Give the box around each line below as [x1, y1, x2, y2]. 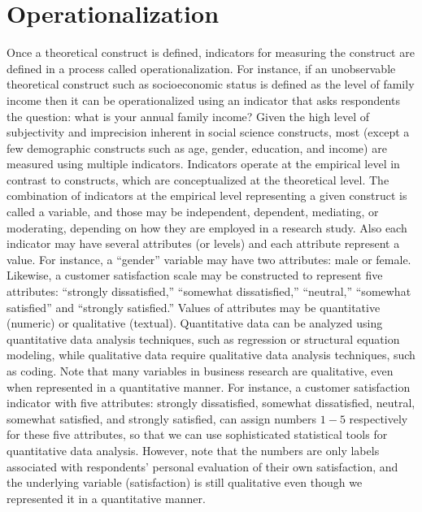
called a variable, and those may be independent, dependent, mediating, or [7, 203, 379, 220]
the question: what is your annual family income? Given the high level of [7, 107, 369, 124]
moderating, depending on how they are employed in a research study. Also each [7, 219, 407, 236]
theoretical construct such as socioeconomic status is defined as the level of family [7, 76, 415, 93]
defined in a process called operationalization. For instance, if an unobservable [7, 59, 396, 76]
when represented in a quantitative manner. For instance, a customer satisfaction [7, 378, 411, 395]
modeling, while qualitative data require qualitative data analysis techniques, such [7, 346, 415, 363]
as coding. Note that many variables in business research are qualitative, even [7, 362, 394, 379]
